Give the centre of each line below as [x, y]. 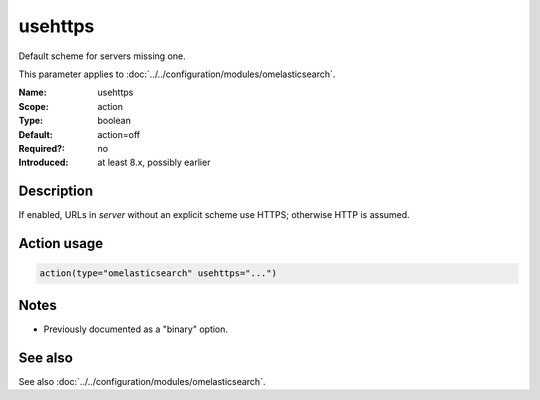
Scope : [33, 106]
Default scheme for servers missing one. [102, 56]
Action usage [61, 243]
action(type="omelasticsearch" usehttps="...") [158, 273]
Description [56, 191]
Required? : [41, 148]
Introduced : [43, 162]
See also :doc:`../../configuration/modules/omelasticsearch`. [142, 381]
